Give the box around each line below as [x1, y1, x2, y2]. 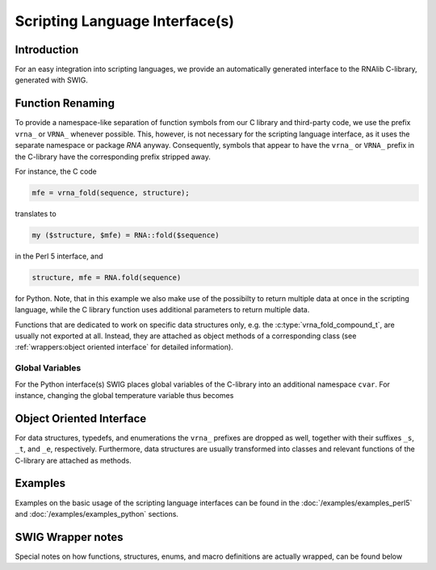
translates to [15, 208, 57, 218]
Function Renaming [15, 97, 115, 111]
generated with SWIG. [15, 75, 89, 85]
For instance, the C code [15, 166, 97, 176]
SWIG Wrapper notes [15, 530, 124, 544]
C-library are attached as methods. [15, 455, 132, 465]
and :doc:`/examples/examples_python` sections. [15, 509, 179, 518]
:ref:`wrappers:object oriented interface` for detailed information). [15, 342, 233, 352]
